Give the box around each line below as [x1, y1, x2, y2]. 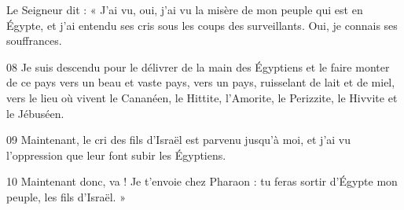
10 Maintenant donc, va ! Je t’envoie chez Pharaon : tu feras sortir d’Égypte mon [6, 173, 398, 190]
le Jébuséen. [6, 105, 64, 121]
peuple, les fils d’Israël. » [6, 188, 126, 204]
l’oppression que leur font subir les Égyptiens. [6, 146, 226, 163]
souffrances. [6, 32, 62, 49]
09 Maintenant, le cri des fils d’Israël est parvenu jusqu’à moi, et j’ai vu [6, 131, 351, 148]
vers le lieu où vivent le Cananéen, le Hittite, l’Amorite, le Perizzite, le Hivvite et [6, 89, 398, 105]
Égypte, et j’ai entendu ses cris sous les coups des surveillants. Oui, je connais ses [6, 17, 398, 33]
